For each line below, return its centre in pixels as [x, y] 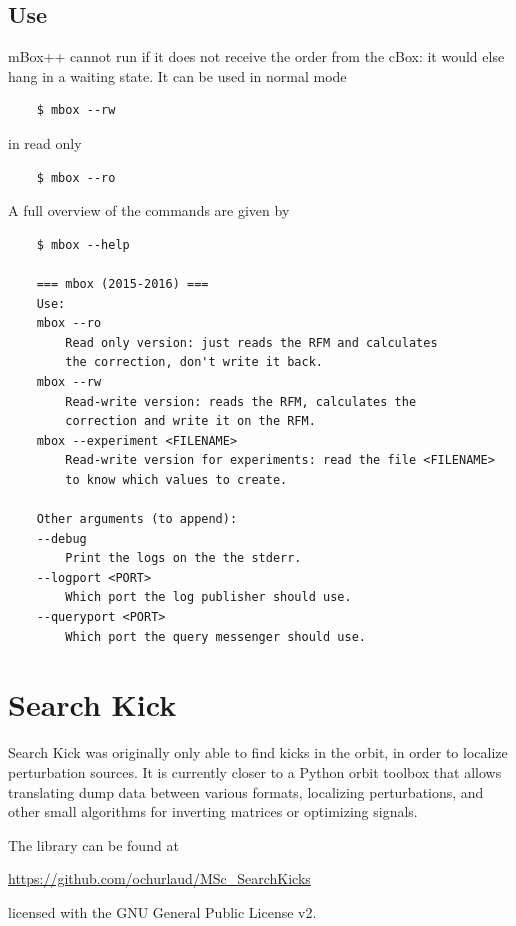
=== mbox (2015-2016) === [122, 283]
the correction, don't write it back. [194, 362]
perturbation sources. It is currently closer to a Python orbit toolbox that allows [255, 771]
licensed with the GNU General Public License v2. [162, 911]
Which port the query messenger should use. [215, 636]
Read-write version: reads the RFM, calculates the [241, 401]
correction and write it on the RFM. [190, 421]
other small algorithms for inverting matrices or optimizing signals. [213, 811]
